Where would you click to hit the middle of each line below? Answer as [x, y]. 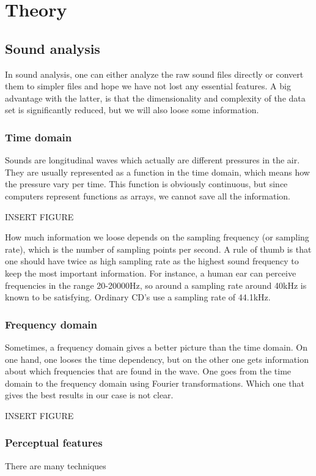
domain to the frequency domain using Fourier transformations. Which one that [155, 383]
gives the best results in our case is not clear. [89, 395]
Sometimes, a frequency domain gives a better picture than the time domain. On [156, 347]
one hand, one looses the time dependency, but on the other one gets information [157, 359]
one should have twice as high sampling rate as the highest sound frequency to [152, 261]
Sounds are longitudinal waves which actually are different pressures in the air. [152, 160]
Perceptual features [54, 443]
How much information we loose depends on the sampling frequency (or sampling [157, 237]
